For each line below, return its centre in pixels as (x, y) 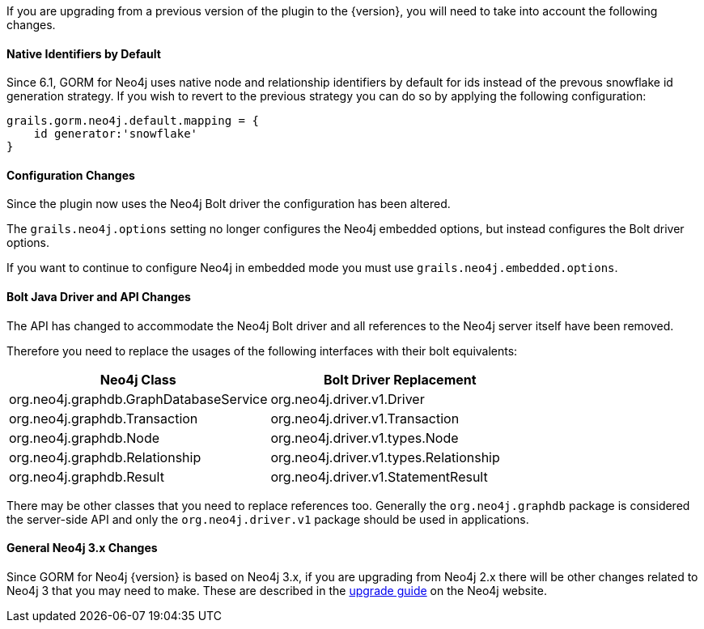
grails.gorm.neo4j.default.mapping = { (133, 121)
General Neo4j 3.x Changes (82, 548)
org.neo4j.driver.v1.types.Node (365, 438)
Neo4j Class (138, 379)
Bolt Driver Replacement (400, 379)
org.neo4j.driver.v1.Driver (348, 399)
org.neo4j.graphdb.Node (85, 438)
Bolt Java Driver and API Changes (99, 297)
